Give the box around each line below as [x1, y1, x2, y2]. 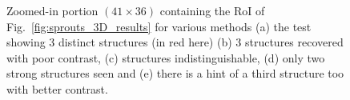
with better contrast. [6, 80, 108, 97]
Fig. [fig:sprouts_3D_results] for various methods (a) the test [6, 18, 312, 34]
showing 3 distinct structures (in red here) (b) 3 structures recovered [6, 34, 344, 50]
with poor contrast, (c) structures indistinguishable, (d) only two [6, 49, 325, 66]
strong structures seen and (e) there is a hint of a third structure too [6, 65, 344, 82]
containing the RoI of [159, 2, 265, 18]
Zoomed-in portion [6, 2, 99, 18]
